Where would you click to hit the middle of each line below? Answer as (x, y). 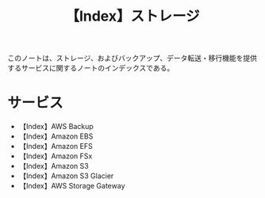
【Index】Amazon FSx (56, 156)
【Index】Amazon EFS (56, 147)
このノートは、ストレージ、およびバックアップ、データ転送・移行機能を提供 (132, 58)
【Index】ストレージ (132, 16)
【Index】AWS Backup (56, 127)
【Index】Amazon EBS (56, 136)
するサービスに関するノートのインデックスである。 (91, 68)
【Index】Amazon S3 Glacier (66, 176)
